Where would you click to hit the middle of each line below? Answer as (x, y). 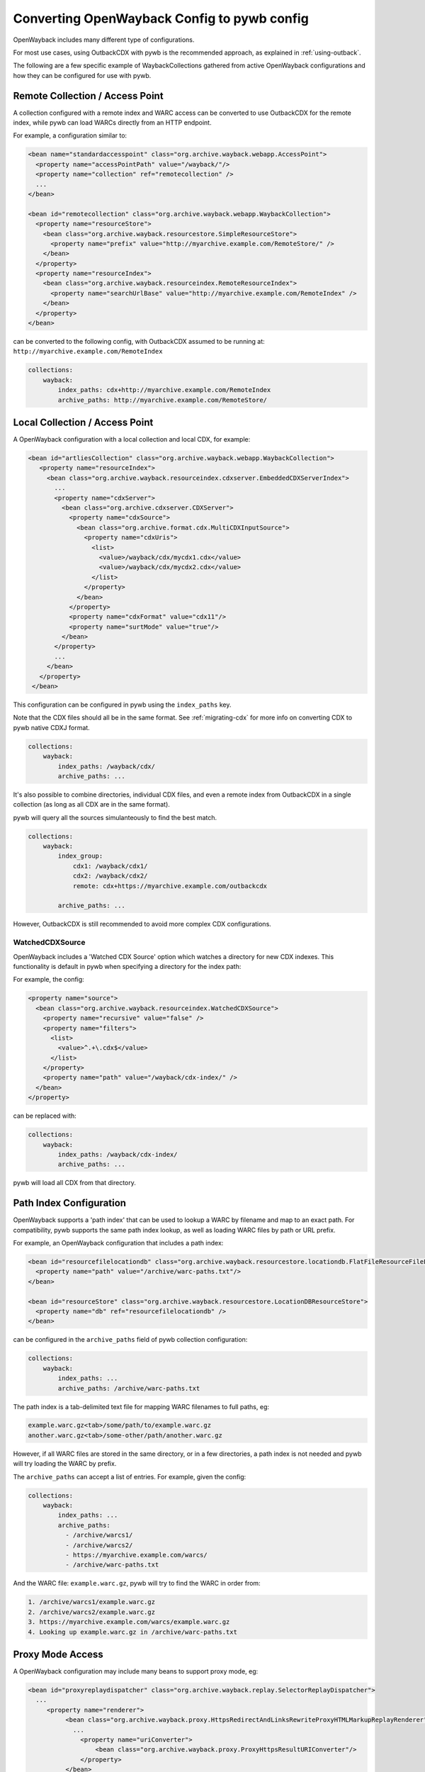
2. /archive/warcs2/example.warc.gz (92, 1612)
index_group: (80, 856)
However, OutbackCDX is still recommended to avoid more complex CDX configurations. (142, 924)
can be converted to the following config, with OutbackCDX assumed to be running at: (139, 342)
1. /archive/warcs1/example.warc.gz (92, 1602)
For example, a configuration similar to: (70, 135)
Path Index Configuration (70, 1203)
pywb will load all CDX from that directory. (74, 1183)
